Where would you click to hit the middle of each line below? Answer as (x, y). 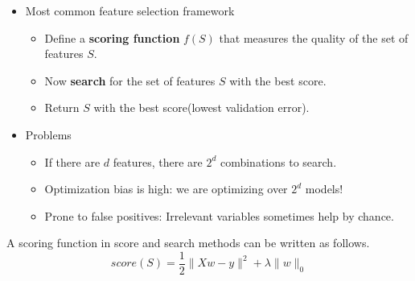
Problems (48, 134)
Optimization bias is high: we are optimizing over (166, 189)
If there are (72, 161)
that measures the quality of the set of (314, 37)
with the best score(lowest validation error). (201, 107)
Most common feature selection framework (130, 10)
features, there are (158, 161)
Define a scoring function (112, 37)
